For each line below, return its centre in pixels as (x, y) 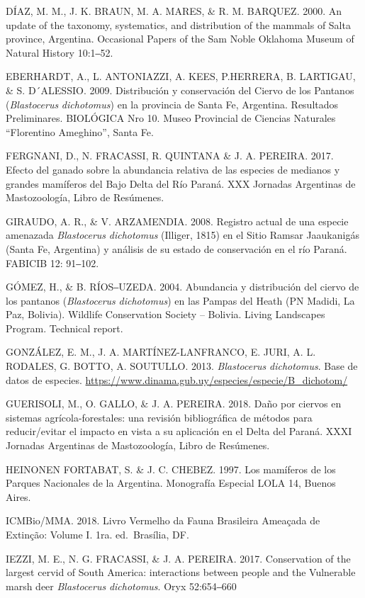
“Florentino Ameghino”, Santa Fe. (80, 131)
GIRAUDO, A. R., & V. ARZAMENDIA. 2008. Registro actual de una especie (177, 221)
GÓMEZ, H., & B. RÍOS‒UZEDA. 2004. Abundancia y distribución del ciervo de (182, 287)
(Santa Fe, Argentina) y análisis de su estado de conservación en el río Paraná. (176, 248)
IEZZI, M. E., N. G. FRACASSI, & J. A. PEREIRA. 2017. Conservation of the (178, 558)
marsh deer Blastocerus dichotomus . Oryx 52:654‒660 (121, 586)
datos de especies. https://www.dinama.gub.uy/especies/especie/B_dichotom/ (177, 379)
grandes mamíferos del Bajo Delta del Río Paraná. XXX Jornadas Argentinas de (181, 183)
